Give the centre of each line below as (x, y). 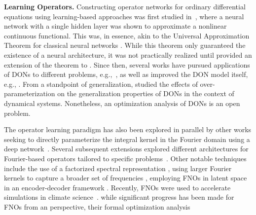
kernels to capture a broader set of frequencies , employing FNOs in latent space (126, 178)
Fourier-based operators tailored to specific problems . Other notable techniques (125, 158)
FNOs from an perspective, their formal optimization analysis (97, 206)
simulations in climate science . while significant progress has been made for (119, 197)
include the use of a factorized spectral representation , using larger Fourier (118, 168)
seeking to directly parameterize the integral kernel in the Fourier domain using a (127, 139)
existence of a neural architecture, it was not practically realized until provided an (128, 54)
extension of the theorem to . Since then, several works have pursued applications (127, 64)
